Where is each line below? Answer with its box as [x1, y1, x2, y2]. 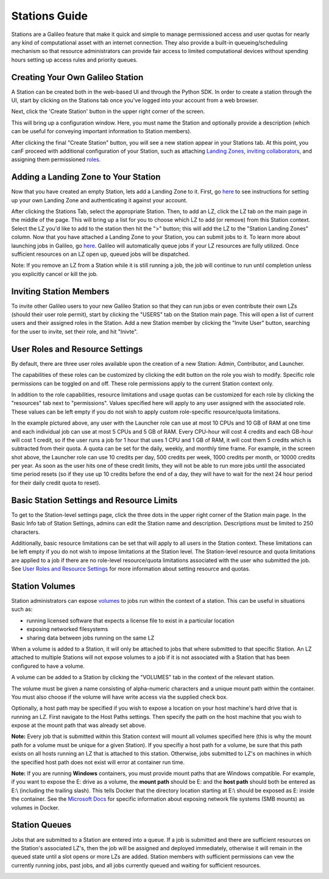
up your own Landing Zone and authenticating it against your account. [11, 196, 188, 204]
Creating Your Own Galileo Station [11, 72, 144, 82]
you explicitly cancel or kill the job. [11, 270, 98, 277]
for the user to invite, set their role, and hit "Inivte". [11, 327, 138, 335]
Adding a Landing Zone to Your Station [11, 172, 161, 183]
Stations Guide [11, 9, 88, 23]
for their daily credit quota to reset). [11, 479, 101, 486]
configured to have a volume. [11, 662, 85, 669]
